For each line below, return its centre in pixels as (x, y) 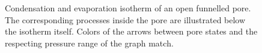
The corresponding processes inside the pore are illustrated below (125, 19)
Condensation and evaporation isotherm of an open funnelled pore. (128, 8)
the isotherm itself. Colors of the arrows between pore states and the (131, 31)
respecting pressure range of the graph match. (89, 43)
